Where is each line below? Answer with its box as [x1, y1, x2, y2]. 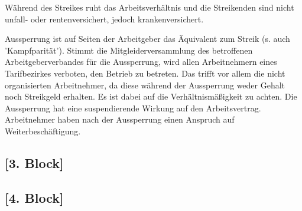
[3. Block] [5, 153, 64, 172]
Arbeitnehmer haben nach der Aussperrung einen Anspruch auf [5, 113, 235, 126]
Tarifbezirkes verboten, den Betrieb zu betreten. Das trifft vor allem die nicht [5, 67, 285, 79]
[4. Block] [5, 188, 64, 206]
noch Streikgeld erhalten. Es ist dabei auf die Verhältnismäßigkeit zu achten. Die [5, 90, 297, 103]
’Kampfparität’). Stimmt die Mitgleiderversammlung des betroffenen [5, 44, 253, 56]
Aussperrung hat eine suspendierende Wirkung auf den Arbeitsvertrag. [5, 101, 261, 114]
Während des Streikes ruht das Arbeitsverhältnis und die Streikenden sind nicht [5, 1, 294, 13]
